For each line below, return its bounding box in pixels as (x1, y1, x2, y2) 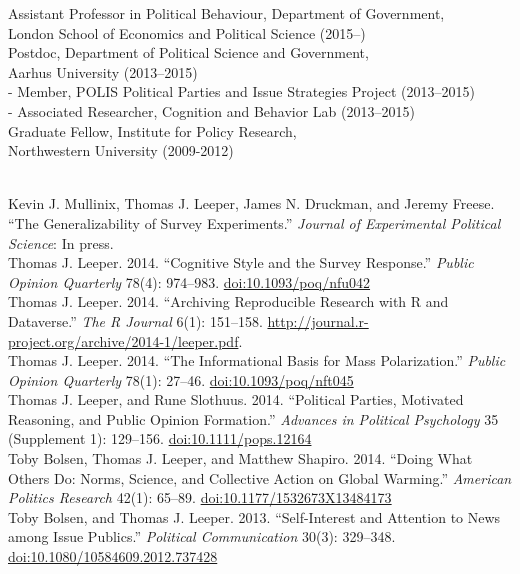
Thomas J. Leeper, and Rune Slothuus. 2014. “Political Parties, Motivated (8, 389, 464, 410)
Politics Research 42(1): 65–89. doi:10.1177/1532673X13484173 (8, 487, 392, 508)
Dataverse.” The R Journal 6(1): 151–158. (8, 310, 263, 331)
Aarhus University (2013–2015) (8, 61, 198, 82)
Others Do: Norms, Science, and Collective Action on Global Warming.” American (8, 467, 512, 488)
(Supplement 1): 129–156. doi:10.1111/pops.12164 (8, 428, 312, 449)
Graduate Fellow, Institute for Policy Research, (8, 120, 297, 141)
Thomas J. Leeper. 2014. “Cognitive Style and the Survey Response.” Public (8, 252, 474, 273)
